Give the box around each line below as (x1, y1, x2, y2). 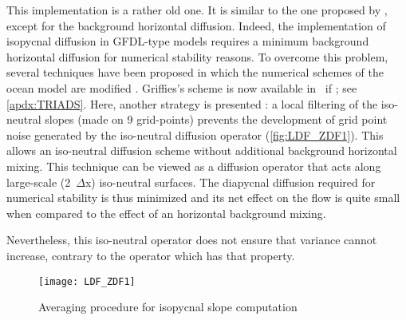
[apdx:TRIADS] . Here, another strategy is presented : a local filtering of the (6, 95, 378, 112)
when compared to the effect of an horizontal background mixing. (6, 204, 326, 221)
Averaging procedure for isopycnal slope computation (38, 298, 298, 315)
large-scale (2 (6, 173, 71, 190)
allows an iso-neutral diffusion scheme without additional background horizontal (6, 142, 397, 159)
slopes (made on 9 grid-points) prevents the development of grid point (45, 111, 388, 128)
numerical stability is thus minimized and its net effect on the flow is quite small (6, 189, 400, 206)
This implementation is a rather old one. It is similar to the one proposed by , (6, 2, 388, 18)
